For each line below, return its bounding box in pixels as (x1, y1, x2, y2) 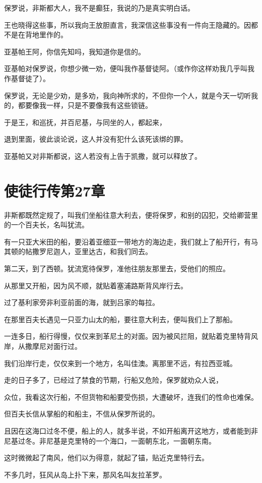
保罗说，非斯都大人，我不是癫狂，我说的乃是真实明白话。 (4, 3, 194, 13)
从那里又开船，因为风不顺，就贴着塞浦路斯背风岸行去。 (4, 280, 187, 290)
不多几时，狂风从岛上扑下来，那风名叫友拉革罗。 (4, 469, 166, 479)
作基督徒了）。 (4, 73, 50, 83)
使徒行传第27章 (4, 180, 105, 201)
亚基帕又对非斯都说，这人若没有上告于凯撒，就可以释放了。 (4, 150, 202, 161)
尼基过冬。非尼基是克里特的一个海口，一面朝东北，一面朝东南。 (4, 435, 216, 446)
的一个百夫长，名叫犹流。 (4, 219, 89, 230)
